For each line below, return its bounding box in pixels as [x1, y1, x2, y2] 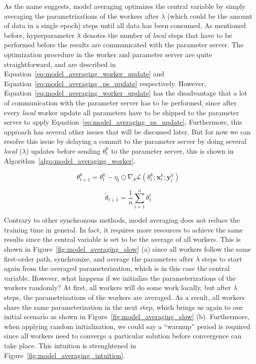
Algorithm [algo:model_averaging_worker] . [4, 155, 136, 165]
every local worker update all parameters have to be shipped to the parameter [4, 107, 239, 117]
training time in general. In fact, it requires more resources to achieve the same [4, 224, 243, 234]
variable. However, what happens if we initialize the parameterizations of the [4, 272, 236, 283]
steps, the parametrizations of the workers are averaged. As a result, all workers [4, 292, 245, 302]
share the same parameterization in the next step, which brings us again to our [4, 301, 243, 312]
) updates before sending [26, 145, 101, 156]
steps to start [202, 253, 242, 264]
